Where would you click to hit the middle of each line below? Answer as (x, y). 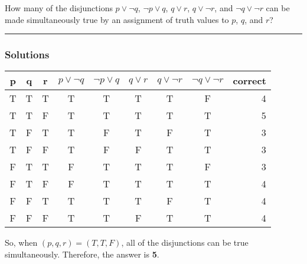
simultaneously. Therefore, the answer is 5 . (82, 254)
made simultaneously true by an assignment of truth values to (117, 19)
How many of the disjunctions (59, 8)
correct (249, 81)
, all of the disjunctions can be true (185, 242)
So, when (21, 242)
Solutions (27, 55)
